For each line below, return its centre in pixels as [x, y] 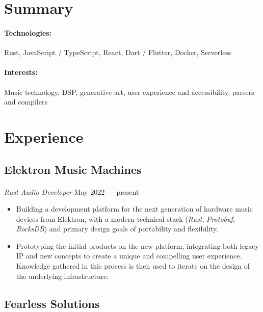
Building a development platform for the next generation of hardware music [134, 209]
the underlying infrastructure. [62, 276]
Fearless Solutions [52, 303]
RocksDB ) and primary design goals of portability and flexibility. [117, 229]
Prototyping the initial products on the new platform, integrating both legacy [137, 245]
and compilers [26, 102]
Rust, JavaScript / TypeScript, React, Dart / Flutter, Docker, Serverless [118, 52]
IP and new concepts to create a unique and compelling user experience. [129, 256]
